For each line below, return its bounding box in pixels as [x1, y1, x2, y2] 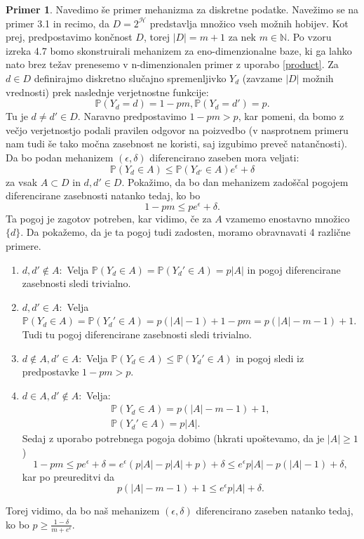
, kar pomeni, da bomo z [238, 109, 344, 124]
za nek [228, 29, 256, 44]
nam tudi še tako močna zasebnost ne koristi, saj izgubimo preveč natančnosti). [6, 136, 348, 151]
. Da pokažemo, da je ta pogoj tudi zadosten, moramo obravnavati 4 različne [20, 225, 351, 239]
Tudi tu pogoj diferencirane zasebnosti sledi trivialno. [22, 326, 252, 341]
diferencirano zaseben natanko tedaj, [196, 503, 353, 518]
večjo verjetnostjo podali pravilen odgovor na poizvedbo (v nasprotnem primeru [6, 122, 349, 137]
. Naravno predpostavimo [77, 109, 187, 124]
